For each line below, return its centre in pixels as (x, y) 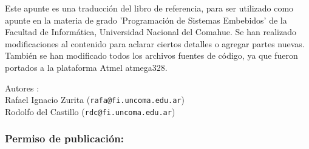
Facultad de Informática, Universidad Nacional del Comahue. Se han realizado (151, 32)
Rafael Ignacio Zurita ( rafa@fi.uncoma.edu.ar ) (95, 100)
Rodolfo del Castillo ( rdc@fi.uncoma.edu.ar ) (90, 111)
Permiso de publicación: (65, 138)
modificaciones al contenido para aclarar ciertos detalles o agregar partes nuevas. (155, 43)
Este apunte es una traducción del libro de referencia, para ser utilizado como (149, 8)
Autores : (22, 88)
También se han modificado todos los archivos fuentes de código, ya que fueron (151, 55)
